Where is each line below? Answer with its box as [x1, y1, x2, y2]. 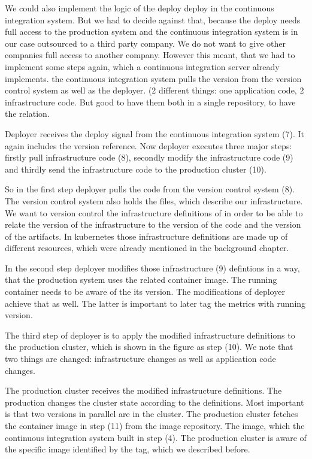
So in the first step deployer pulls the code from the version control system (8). [5, 183, 295, 195]
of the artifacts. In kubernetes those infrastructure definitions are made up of [5, 230, 288, 242]
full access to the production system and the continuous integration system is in [5, 25, 298, 38]
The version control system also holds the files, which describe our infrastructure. [5, 194, 303, 207]
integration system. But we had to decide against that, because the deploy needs [5, 13, 301, 26]
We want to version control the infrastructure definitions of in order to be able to [5, 206, 303, 219]
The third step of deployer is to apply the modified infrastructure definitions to [5, 328, 295, 341]
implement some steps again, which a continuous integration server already [5, 60, 280, 73]
